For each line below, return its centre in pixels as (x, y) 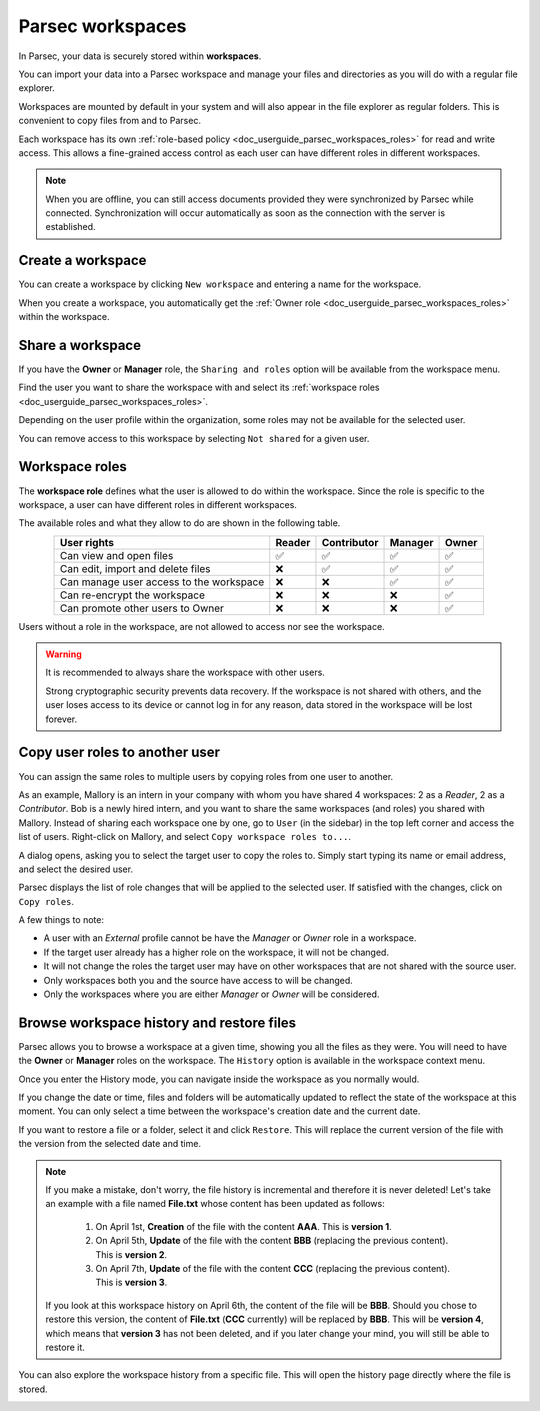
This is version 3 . (131, 1282)
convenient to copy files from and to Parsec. (110, 121)
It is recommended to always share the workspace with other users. (185, 672)
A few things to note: (61, 920)
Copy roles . (46, 901)
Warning (63, 654)
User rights (87, 542)
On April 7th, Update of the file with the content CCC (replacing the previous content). (272, 1268)
